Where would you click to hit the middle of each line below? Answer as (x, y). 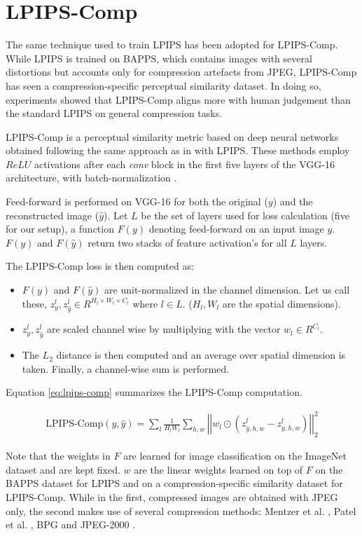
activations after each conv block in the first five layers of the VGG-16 (185, 164)
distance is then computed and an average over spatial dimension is (201, 355)
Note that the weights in (58, 456)
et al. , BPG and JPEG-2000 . (71, 524)
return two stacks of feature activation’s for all (187, 242)
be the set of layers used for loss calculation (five (245, 215)
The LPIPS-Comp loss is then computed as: (100, 266)
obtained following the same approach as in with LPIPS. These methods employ (178, 150)
